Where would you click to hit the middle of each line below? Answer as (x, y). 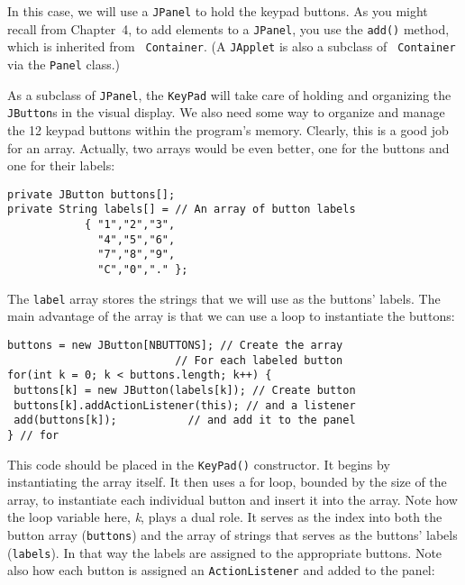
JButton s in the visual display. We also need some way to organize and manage (226, 112)
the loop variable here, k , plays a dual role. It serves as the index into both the (225, 517)
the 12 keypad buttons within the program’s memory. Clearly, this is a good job (228, 129)
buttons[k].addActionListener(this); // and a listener (185, 405)
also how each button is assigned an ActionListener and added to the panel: (221, 570)
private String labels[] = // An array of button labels (182, 210)
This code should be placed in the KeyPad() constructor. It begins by (199, 464)
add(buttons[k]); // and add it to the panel (185, 420)
